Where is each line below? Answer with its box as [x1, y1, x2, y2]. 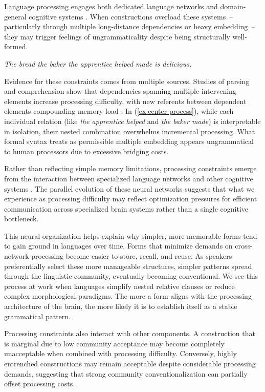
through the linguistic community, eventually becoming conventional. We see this [4, 271, 258, 281]
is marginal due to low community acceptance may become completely [4, 338, 225, 348]
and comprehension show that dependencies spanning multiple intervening [4, 86, 236, 96]
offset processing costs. [4, 378, 75, 389]
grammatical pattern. [4, 311, 71, 321]
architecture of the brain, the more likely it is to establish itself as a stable [4, 301, 237, 312]
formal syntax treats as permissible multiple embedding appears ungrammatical [4, 136, 254, 147]
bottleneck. [4, 213, 39, 224]
